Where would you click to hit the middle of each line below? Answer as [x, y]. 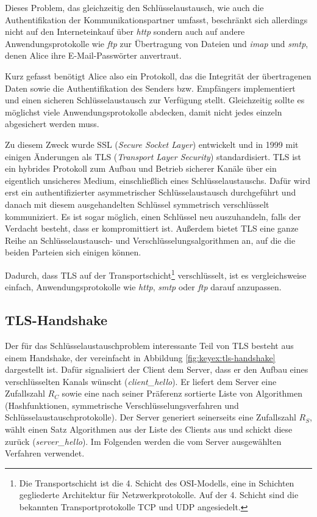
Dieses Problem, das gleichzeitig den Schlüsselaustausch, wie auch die [134, 7]
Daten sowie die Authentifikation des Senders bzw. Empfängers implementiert [150, 88]
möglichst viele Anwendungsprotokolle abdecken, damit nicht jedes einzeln [144, 112]
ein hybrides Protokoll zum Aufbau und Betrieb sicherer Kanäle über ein [141, 168]
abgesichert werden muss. [52, 124]
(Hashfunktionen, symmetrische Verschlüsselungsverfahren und [122, 405]
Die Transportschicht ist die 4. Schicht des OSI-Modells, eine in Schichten [157, 482]
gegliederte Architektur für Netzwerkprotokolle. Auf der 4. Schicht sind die [159, 495]
